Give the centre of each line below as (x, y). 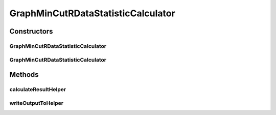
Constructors (31, 31)
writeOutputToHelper (37, 103)
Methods (24, 75)
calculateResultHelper (38, 90)
